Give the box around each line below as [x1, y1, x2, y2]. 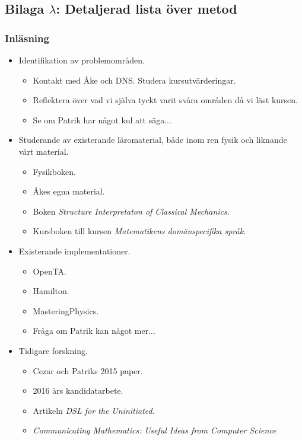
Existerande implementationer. [18, 244, 131, 257]
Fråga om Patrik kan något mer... [33, 324, 155, 337]
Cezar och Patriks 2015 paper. [33, 364, 143, 377]
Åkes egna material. [33, 185, 105, 197]
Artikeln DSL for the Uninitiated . [33, 404, 155, 416]
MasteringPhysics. [33, 304, 99, 317]
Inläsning [5, 30, 49, 45]
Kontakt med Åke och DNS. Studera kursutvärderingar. [33, 74, 236, 86]
